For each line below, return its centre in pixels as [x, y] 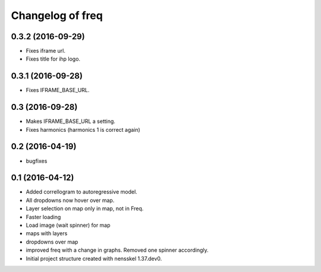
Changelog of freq [57, 15]
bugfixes [37, 161]
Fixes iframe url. [45, 51]
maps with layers [47, 233]
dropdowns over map [52, 242]
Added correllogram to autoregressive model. [82, 192]
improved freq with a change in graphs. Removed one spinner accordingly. [117, 250]
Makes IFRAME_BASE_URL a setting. [71, 121]
